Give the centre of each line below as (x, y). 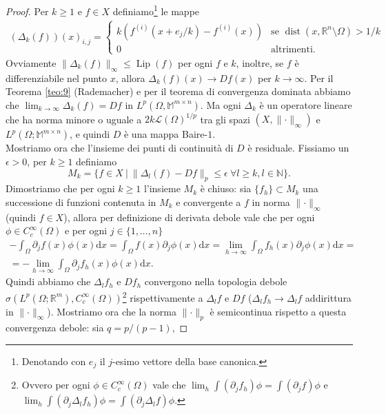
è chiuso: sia (226, 188)
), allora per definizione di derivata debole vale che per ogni (189, 217)
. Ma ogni (221, 104)
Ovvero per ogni (56, 385)
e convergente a (209, 201)
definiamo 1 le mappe (156, 10)
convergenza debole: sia (55, 328)
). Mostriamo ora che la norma (112, 311)
